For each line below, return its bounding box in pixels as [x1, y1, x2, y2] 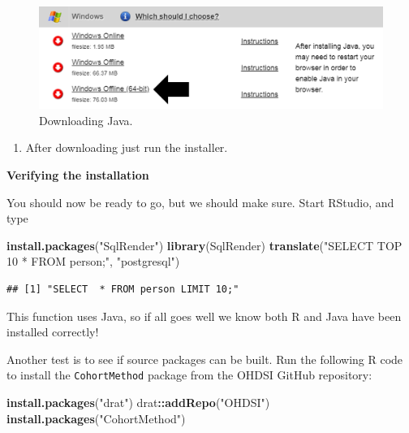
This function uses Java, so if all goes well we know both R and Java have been [6, 307, 402, 324]
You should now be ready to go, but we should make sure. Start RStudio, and [6, 193, 394, 210]
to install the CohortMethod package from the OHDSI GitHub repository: [6, 366, 372, 383]
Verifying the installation [6, 167, 149, 184]
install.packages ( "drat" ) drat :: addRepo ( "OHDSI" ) [6, 394, 270, 411]
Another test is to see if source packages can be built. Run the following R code [6, 350, 403, 367]
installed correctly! [6, 323, 99, 340]
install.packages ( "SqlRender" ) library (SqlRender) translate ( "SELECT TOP [6, 236, 403, 253]
